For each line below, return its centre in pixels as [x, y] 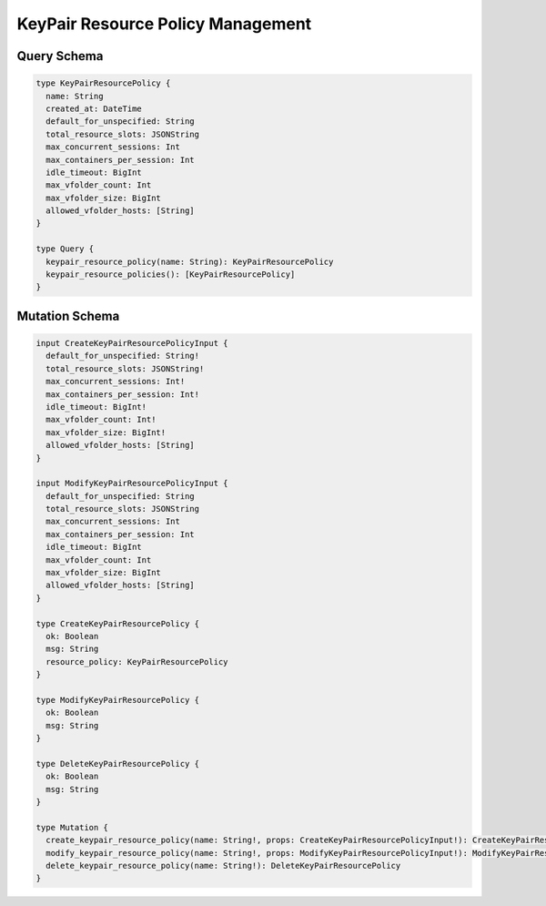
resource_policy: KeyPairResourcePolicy [137, 662]
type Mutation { [72, 827]
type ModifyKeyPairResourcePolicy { [118, 700]
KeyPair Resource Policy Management [164, 24]
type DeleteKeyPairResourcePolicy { [118, 763]
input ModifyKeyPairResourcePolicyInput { [132, 484]
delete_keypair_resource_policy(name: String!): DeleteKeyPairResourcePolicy [223, 866]
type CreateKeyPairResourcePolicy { [118, 623]
